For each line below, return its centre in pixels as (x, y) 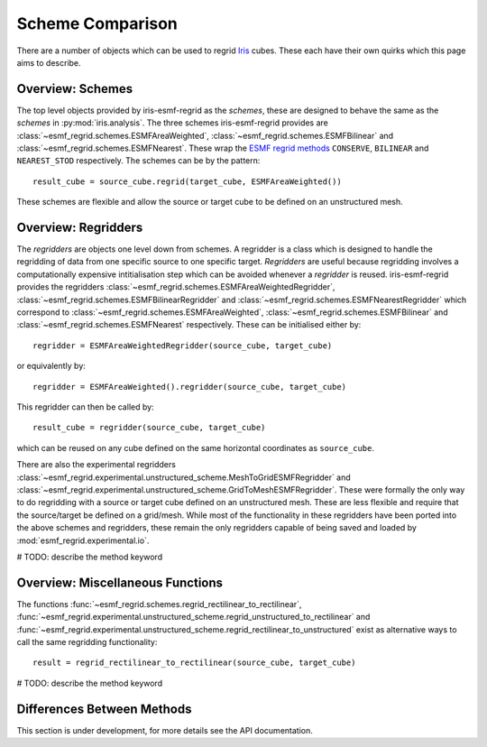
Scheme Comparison (97, 23)
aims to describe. (49, 62)
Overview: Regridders (80, 227)
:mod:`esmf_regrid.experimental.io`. (83, 540)
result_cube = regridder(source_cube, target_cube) (149, 428)
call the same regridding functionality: (87, 641)
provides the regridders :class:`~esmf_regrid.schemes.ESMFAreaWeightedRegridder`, (176, 287)
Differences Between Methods (104, 709)
